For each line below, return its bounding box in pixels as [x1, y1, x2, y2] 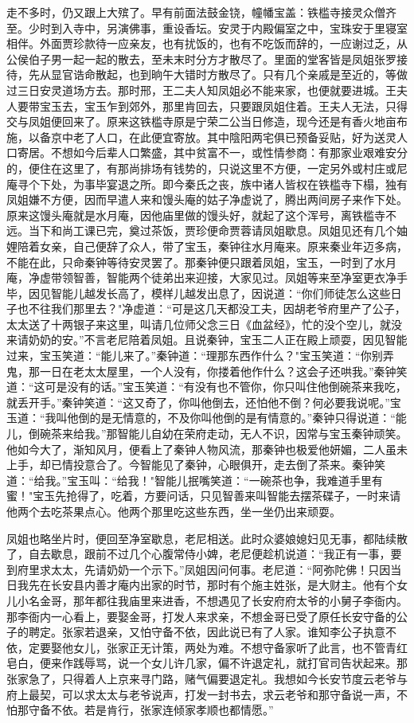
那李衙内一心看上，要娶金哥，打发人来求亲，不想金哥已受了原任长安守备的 [6, 608, 396, 624]
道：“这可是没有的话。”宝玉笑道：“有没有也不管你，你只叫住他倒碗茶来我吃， [6, 378, 407, 395]
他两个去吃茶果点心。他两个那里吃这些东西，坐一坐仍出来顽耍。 [6, 503, 341, 519]
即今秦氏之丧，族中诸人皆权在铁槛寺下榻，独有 [162, 175, 408, 192]
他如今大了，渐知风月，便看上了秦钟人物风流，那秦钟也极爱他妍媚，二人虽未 [6, 440, 408, 457]
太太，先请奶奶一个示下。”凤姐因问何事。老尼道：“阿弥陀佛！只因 [50, 561, 391, 577]
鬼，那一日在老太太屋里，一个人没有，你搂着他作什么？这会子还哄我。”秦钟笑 [6, 362, 408, 379]
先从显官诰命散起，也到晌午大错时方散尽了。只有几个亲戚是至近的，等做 [28, 66, 408, 83]
